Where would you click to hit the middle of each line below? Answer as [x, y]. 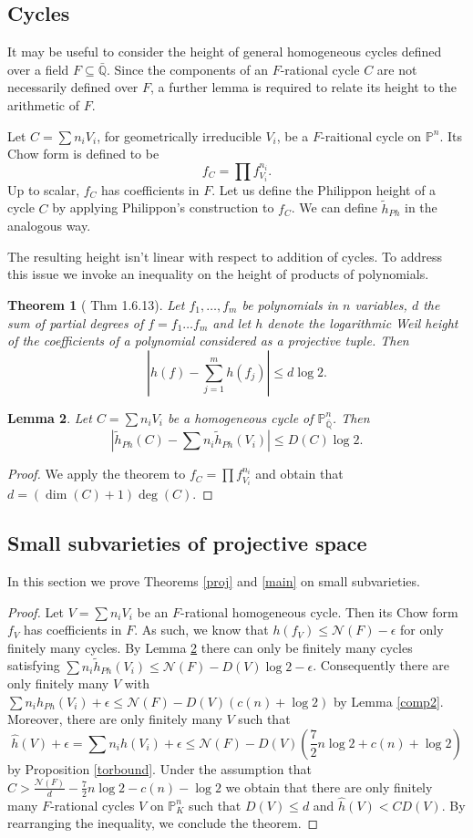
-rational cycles [93, 805]
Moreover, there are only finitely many [115, 719]
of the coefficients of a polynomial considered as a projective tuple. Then [208, 341]
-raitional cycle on [371, 135]
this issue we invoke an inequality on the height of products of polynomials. [218, 274]
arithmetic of [43, 104]
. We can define [334, 207]
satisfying [34, 665]
